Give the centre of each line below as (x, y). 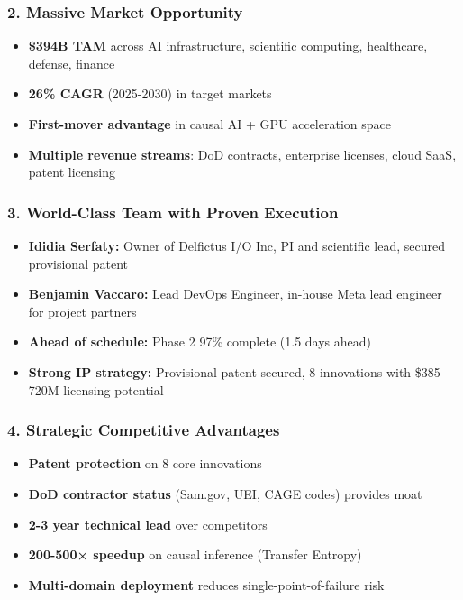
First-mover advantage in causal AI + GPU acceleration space (209, 124)
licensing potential (113, 389)
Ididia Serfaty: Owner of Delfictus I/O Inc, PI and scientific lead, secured (236, 245)
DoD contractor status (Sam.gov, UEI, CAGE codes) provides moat (225, 493)
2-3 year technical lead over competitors (148, 524)
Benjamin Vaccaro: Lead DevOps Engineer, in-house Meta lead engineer (235, 294)
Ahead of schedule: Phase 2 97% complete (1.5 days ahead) (200, 342)
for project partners (82, 311)
